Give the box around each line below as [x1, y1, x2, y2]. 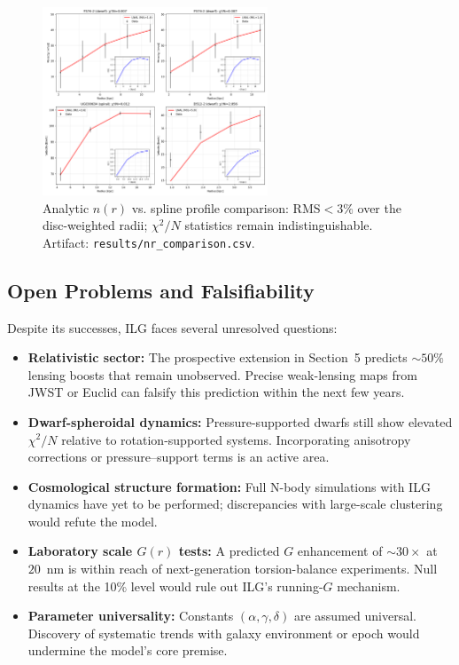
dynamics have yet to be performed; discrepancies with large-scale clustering [27, 495, 443, 513]
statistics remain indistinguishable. [184, 216, 373, 234]
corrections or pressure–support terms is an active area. [27, 447, 330, 466]
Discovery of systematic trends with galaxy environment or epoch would [27, 623, 420, 642]
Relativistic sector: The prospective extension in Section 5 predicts [27, 348, 408, 367]
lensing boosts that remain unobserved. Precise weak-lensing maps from [27, 365, 417, 384]
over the [357, 198, 401, 217]
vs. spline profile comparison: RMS [131, 198, 321, 217]
